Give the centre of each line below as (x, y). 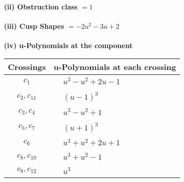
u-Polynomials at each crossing (115, 66)
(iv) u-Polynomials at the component (69, 45)
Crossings (27, 66)
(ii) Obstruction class (41, 6)
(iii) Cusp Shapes (34, 26)
